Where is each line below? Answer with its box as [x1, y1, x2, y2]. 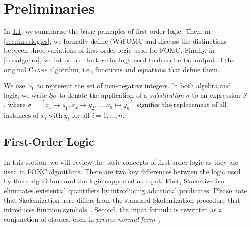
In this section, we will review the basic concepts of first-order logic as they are [4, 157, 238, 167]
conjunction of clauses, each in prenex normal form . [4, 213, 160, 224]
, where [4, 99, 26, 109]
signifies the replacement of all [137, 99, 227, 109]
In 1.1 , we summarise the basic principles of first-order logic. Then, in [4, 26, 211, 36]
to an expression [192, 90, 240, 100]
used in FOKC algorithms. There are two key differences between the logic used [4, 166, 241, 176]
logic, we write [4, 90, 47, 100]
